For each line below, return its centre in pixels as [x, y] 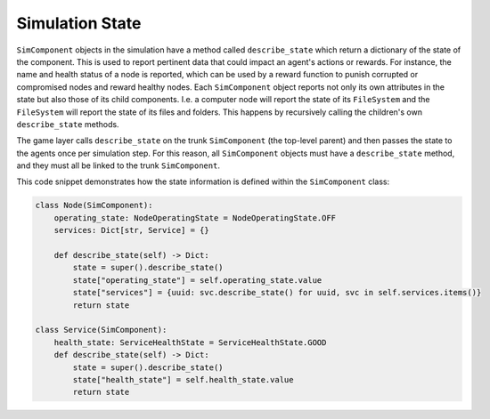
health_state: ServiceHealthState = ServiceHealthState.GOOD [190, 342]
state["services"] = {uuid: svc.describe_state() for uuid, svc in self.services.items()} [277, 293]
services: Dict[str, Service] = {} [131, 230]
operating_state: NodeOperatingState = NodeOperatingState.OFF [195, 218]
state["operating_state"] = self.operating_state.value [197, 280]
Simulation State [79, 23]
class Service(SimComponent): [101, 330]
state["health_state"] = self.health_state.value [183, 379]
